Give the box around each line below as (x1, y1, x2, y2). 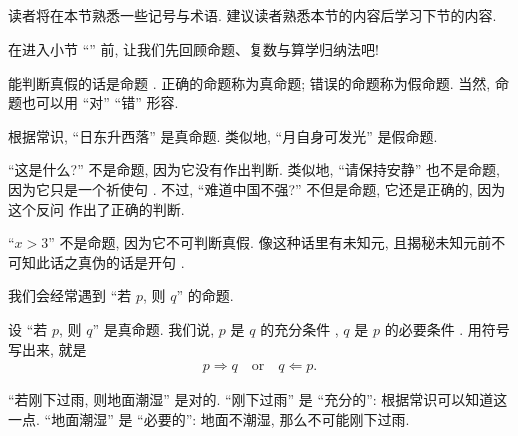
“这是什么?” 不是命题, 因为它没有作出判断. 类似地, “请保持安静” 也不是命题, (8, 159, 500, 180)
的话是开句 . (105, 251, 185, 272)
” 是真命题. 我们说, (92, 318, 215, 339)
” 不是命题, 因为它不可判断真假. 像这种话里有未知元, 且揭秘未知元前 (48, 232, 492, 253)
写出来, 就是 (8, 338, 87, 359)
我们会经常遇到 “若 (8, 285, 132, 306)
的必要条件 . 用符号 (384, 318, 510, 339)
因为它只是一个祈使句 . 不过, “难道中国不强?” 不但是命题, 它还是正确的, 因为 (8, 178, 506, 199)
